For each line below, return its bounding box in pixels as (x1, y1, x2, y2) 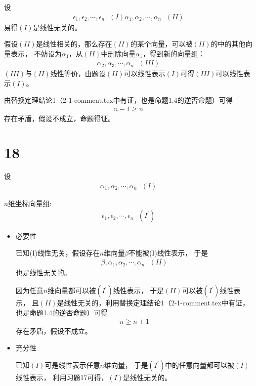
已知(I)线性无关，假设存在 (15, 247, 100, 257)
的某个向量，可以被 (130, 39, 193, 49)
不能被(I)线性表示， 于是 (128, 247, 208, 257)
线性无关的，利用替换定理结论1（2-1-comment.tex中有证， (64, 298, 250, 308)
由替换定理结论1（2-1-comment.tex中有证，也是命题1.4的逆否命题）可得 (4, 94, 233, 105)
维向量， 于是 (104, 360, 148, 370)
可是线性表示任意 (44, 360, 100, 370)
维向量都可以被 (47, 285, 96, 296)
